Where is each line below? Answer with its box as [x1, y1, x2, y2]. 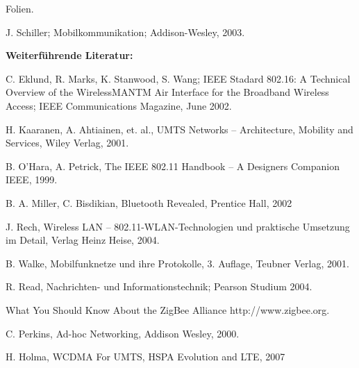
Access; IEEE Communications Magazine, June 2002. [6, 98, 232, 112]
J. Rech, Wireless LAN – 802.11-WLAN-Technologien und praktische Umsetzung [6, 219, 350, 233]
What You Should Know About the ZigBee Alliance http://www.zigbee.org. [6, 302, 330, 317]
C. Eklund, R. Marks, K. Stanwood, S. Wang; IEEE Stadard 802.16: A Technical [6, 71, 351, 85]
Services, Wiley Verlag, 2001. [6, 135, 129, 150]
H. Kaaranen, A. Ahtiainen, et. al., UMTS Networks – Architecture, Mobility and [6, 122, 353, 136]
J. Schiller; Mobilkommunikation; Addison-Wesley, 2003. [6, 24, 245, 39]
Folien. [6, 1, 34, 15]
